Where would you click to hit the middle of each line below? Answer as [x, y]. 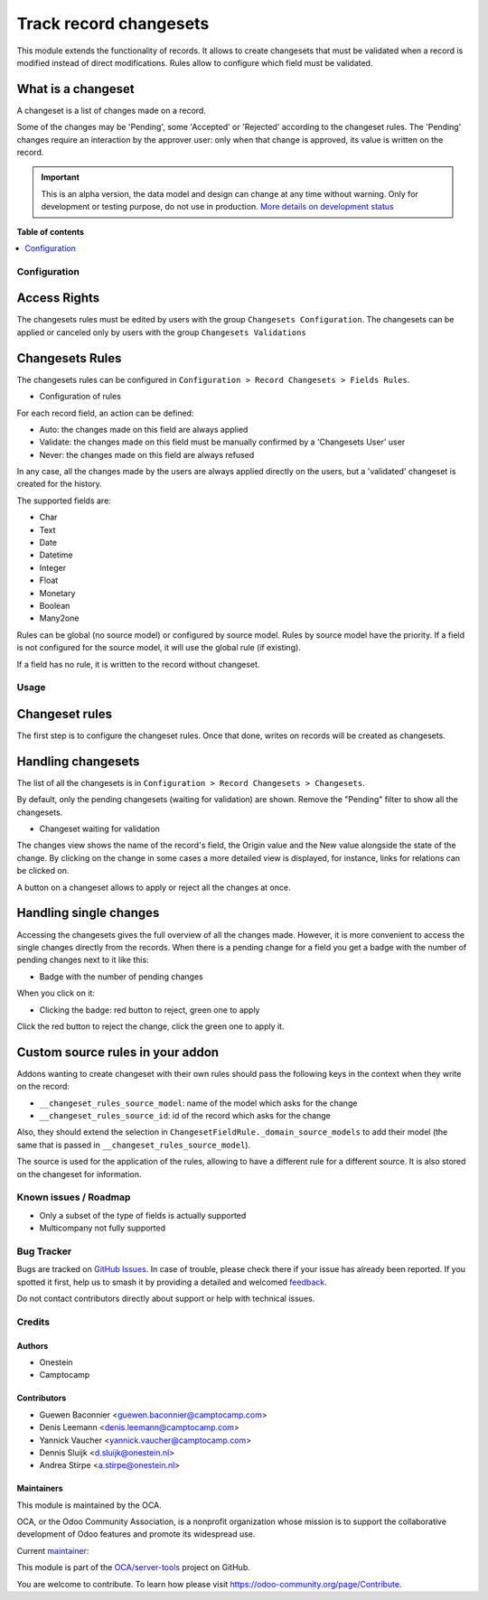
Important [61, 177]
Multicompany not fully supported [103, 1228]
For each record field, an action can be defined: [105, 413]
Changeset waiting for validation [99, 829]
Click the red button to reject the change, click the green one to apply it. [150, 1026]
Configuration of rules [80, 397]
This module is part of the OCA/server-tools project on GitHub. [133, 1567]
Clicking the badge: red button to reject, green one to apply [150, 1010]
